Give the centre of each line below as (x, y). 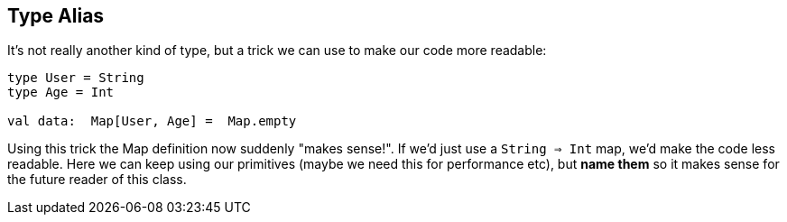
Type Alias (56, 16)
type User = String (76, 78)
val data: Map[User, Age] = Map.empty (152, 121)
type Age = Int (61, 92)
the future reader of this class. (97, 180)
